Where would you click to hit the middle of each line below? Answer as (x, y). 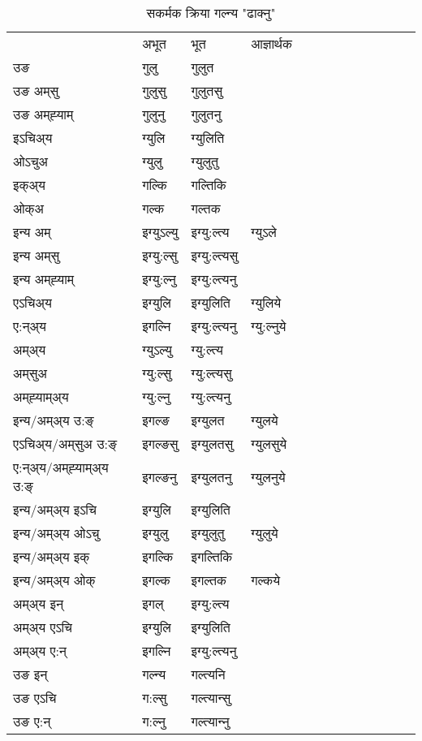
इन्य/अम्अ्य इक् (52, 556)
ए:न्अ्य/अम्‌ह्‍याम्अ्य (61, 467)
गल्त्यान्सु (211, 698)
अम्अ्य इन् (38, 603)
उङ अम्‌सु (36, 90)
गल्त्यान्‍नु (210, 721)
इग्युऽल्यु (160, 232)
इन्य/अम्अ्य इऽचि (55, 509)
